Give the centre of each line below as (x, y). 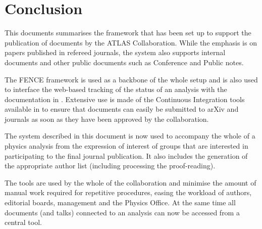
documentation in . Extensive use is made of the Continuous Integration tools (125, 99)
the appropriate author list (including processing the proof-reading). (110, 166)
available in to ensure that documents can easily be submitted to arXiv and (122, 109)
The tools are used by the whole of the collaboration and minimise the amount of (130, 182)
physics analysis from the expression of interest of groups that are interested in (126, 146)
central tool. (23, 222)
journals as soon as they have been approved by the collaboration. (107, 119)
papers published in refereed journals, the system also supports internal (115, 52)
